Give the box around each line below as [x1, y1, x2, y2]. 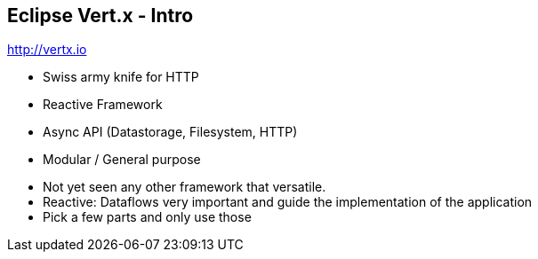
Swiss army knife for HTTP [43, 69, 199, 85]
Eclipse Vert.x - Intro [7, 4, 194, 27]
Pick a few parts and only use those [43, 209, 252, 225]
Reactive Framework [43, 97, 163, 113]
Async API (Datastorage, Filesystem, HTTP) [43, 124, 298, 140]
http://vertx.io [7, 42, 87, 58]
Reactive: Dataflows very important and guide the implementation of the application [43, 194, 533, 210]
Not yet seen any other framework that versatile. [43, 179, 326, 195]
